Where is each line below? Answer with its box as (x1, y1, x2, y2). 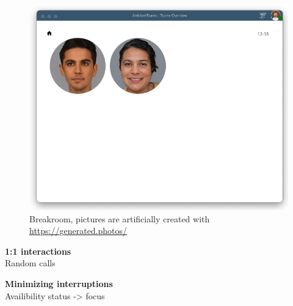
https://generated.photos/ (29, 224, 128, 237)
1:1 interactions (5, 244, 71, 257)
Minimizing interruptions (5, 277, 113, 290)
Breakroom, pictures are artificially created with (29, 212, 210, 225)
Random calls (5, 257, 56, 269)
